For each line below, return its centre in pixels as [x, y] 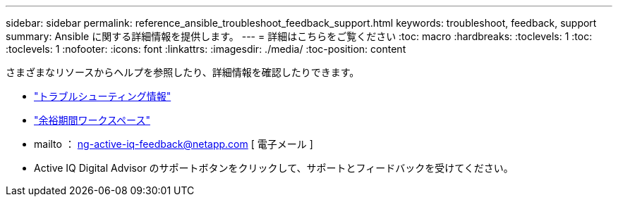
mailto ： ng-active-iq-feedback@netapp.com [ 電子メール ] [174, 144]
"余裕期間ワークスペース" [92, 120]
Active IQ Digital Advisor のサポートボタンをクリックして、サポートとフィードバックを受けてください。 [274, 168]
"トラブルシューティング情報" [103, 96]
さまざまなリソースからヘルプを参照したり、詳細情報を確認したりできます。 [183, 72]
